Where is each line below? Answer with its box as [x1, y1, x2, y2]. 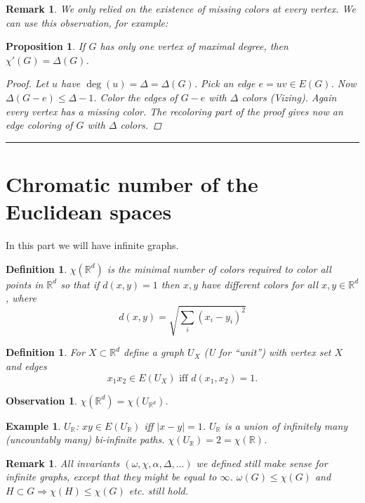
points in [6, 276, 44, 291]
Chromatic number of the [6, 169, 258, 198]
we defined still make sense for [196, 455, 328, 470]
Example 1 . [6, 418, 61, 433]
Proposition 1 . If [6, 39, 86, 53]
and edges [6, 358, 47, 373]
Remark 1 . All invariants [6, 455, 120, 470]
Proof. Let [6, 76, 49, 91]
